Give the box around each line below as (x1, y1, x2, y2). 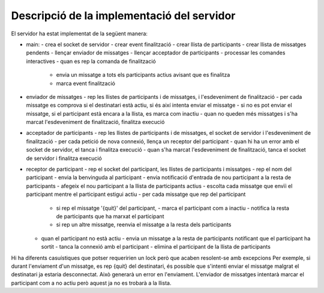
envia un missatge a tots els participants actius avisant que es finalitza (56, 71, 230, 78)
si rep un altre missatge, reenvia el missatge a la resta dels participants (56, 221, 232, 228)
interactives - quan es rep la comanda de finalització (26, 58, 156, 65)
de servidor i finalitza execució (26, 155, 102, 162)
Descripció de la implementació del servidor (11, 9, 236, 22)
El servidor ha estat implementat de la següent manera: (11, 30, 148, 37)
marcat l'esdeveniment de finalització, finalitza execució (26, 119, 165, 126)
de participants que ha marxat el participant (56, 213, 164, 220)
